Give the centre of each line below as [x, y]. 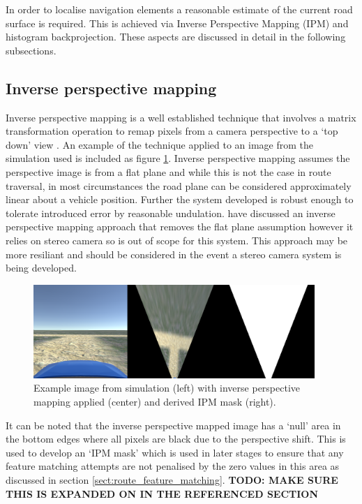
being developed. [41, 268]
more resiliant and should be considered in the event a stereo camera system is [174, 254]
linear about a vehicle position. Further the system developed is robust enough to [180, 199]
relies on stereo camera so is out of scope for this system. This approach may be [177, 240]
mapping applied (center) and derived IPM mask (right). [155, 402]
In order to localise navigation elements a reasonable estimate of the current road [179, 9]
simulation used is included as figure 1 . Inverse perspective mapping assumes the [178, 158]
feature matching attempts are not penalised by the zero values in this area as [173, 466]
